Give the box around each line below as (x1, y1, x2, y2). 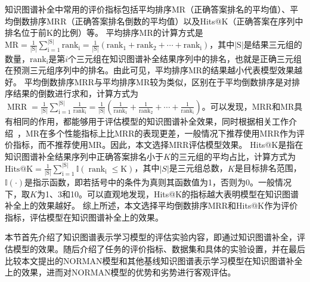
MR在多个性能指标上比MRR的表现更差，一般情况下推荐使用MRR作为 (25, 126, 297, 139)
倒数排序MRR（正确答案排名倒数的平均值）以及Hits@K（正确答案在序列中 (13, 14, 303, 27)
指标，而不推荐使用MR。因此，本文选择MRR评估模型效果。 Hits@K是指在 (13, 138, 303, 151)
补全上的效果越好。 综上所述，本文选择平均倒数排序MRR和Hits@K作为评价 (5, 199, 298, 212)
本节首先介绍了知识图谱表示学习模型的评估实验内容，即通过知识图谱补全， (5, 231, 297, 243)
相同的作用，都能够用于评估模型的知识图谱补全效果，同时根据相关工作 (13, 114, 289, 127)
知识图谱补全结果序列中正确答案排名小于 (5, 150, 163, 162)
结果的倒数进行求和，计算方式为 (13, 87, 138, 100)
